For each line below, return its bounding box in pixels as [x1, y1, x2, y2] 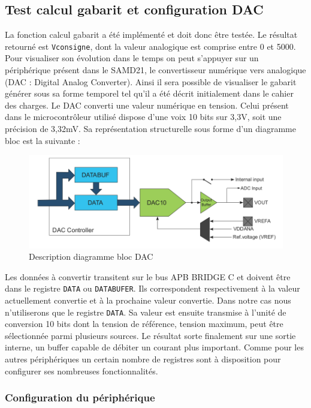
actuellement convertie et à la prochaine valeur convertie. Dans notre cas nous [5, 294, 291, 307]
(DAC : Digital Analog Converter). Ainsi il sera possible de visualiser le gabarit [5, 75, 297, 88]
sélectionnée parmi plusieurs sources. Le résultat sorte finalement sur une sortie [5, 329, 296, 341]
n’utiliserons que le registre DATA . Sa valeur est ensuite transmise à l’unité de [5, 305, 286, 318]
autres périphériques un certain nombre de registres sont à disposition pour [5, 353, 281, 365]
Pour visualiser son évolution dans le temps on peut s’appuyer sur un [5, 52, 259, 64]
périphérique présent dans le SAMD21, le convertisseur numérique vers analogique [5, 64, 306, 76]
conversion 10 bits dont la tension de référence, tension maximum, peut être [5, 317, 283, 330]
